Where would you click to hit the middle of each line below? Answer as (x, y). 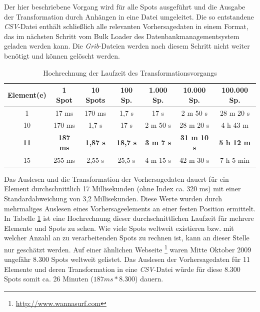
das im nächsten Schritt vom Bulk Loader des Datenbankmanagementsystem (122, 36)
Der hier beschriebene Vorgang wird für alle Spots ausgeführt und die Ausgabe (125, 7)
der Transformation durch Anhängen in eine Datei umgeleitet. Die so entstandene (129, 16)
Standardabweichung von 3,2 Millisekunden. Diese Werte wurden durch (113, 198)
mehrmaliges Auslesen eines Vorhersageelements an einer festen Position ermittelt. (130, 208)
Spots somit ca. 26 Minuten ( (49, 279)
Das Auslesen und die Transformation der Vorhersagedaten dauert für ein (116, 179)
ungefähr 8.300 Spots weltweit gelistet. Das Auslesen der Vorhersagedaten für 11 (127, 259)
